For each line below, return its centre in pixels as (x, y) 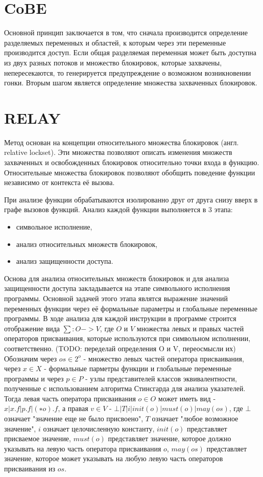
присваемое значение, (38, 438)
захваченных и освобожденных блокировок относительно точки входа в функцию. (132, 162)
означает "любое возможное (195, 418)
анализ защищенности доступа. (65, 261)
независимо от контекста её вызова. (59, 182)
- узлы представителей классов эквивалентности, (161, 378)
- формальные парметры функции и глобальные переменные (138, 368)
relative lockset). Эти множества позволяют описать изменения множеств (118, 152)
